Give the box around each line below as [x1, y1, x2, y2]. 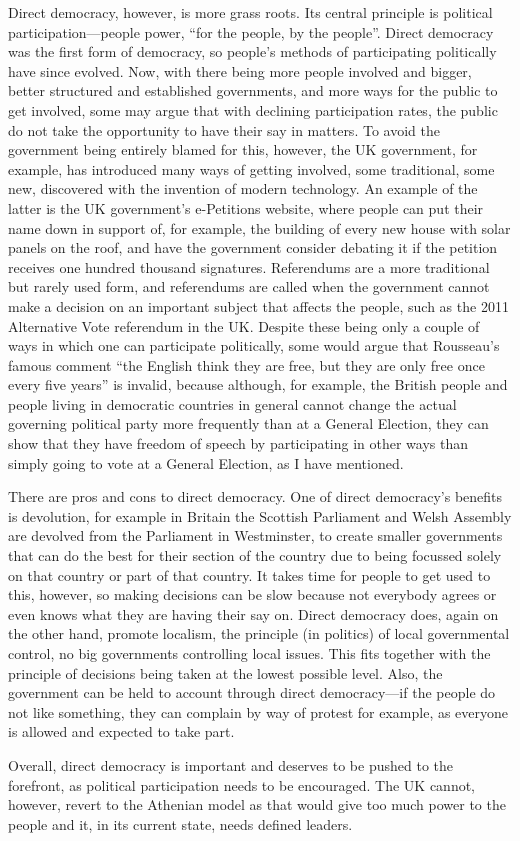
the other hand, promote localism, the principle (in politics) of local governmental [8, 623, 510, 644]
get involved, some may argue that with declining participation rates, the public [8, 99, 498, 120]
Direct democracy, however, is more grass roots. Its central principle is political [8, 2, 493, 22]
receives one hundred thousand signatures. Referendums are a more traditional [8, 256, 490, 277]
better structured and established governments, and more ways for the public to [8, 80, 498, 101]
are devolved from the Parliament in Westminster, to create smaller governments [8, 525, 503, 546]
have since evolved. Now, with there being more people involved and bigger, [8, 60, 472, 81]
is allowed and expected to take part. [8, 721, 235, 742]
